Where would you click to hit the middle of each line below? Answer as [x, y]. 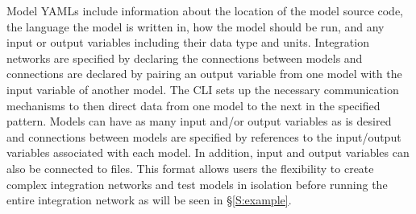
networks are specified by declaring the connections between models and [185, 58]
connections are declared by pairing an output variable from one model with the [204, 74]
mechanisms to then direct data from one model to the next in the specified [193, 105]
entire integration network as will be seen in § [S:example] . [149, 200]
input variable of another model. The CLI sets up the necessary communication [203, 89]
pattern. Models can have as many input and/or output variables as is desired [199, 121]
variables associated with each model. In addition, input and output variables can [208, 152]
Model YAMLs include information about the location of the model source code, [205, 10]
